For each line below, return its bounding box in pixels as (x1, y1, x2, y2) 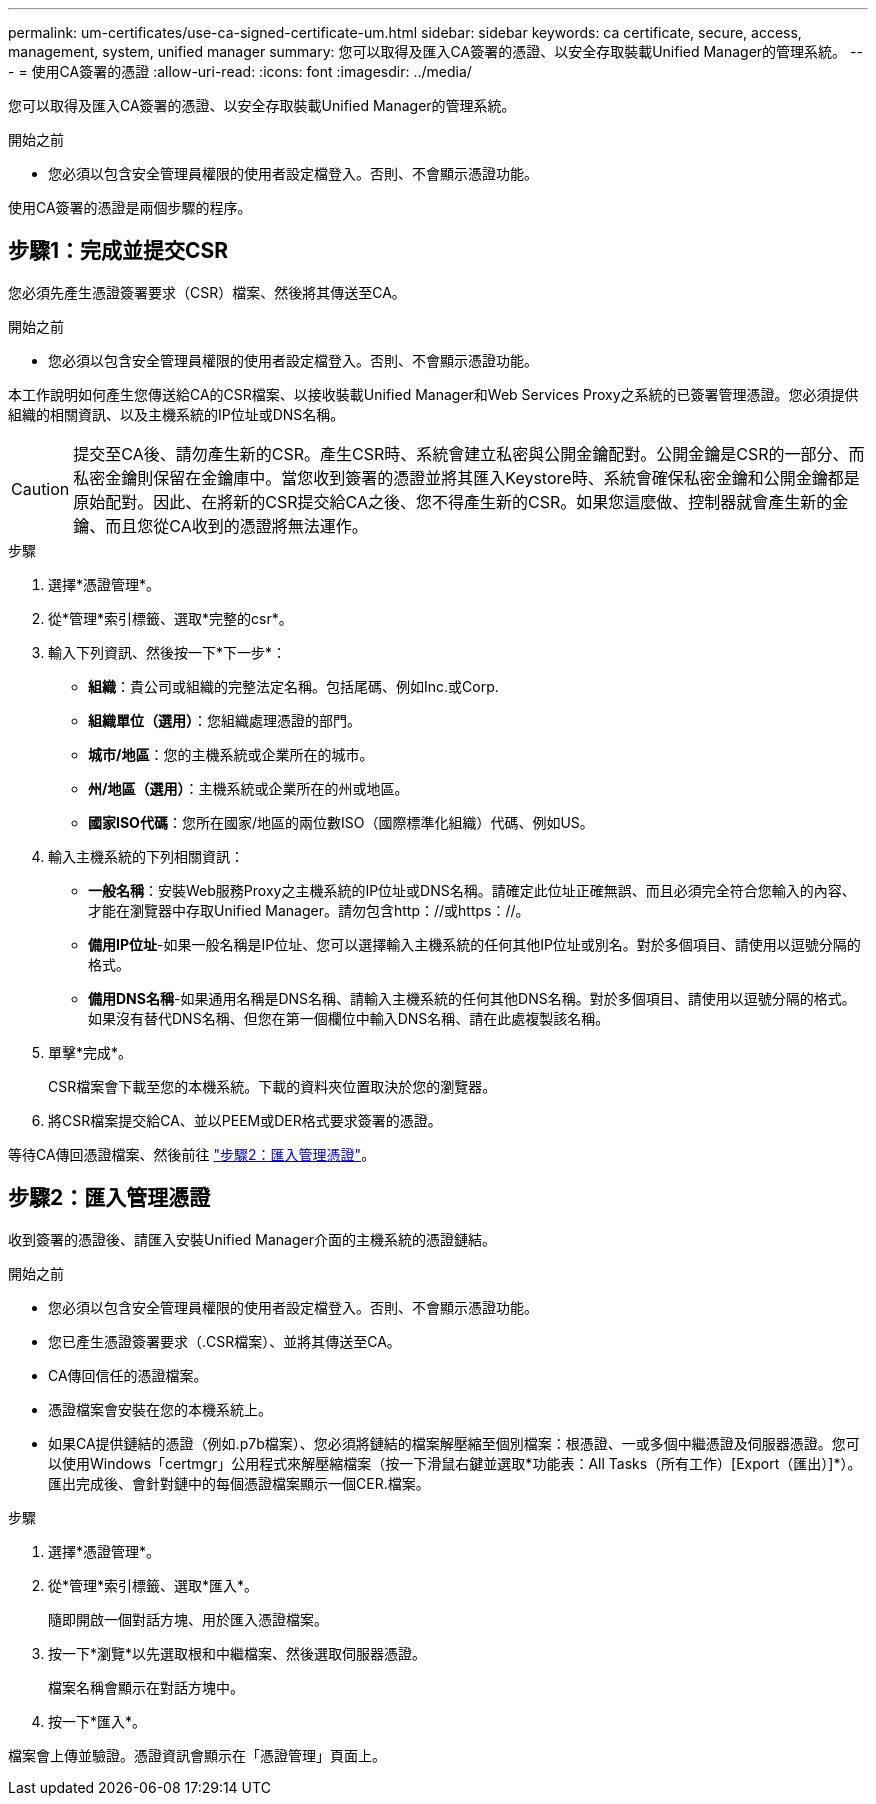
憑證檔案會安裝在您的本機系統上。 (48, 1400, 272, 1418)
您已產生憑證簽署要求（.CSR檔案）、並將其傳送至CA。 (48, 1332, 401, 1350)
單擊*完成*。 (48, 1043, 133, 1061)
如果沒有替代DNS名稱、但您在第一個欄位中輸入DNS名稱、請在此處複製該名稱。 (88, 1009, 610, 1027)
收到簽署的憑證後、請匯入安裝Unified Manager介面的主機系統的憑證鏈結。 (8, 1230, 496, 1248)
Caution (11, 478, 70, 499)
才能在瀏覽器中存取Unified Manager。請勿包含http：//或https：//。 (88, 901, 530, 919)
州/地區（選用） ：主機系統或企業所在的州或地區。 (88, 779, 409, 797)
